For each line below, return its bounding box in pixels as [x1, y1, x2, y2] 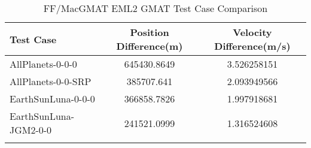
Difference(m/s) [214, 39, 291, 53]
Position [130, 25, 169, 39]
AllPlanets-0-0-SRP [10, 74, 92, 88]
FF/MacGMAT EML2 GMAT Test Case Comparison [43, 1, 268, 15]
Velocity [233, 25, 272, 39]
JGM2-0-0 [10, 123, 52, 137]
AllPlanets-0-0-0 [10, 57, 77, 71]
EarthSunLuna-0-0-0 [10, 92, 95, 105]
